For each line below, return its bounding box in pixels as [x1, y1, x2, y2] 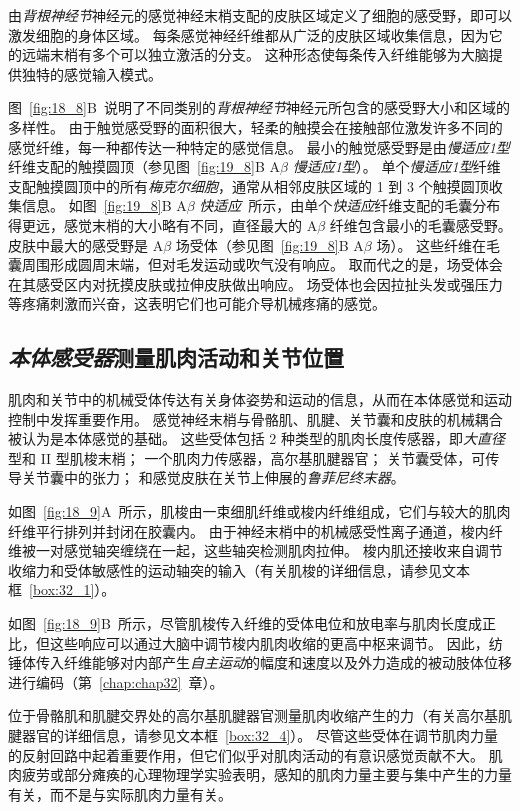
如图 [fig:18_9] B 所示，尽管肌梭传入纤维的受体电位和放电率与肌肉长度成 [8, 613, 482, 634]
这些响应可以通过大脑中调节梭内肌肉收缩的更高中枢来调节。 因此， [49, 632, 489, 653]
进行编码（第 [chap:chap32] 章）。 [8, 671, 224, 692]
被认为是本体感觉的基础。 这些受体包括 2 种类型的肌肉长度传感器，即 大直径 [8, 428, 505, 449]
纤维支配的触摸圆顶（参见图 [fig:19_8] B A [8, 156, 281, 177]
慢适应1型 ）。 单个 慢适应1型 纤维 [292, 156, 501, 177]
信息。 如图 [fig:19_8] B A [21, 195, 187, 216]
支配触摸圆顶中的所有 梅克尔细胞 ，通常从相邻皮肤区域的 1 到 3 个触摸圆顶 [8, 175, 489, 196]
